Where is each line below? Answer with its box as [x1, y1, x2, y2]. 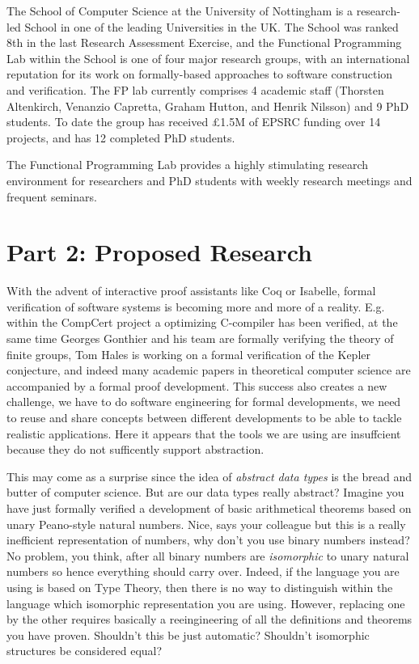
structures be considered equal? [6, 642, 163, 659]
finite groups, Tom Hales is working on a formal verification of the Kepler [6, 345, 370, 362]
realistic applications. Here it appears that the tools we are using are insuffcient [6, 425, 401, 442]
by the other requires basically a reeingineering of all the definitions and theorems [6, 611, 413, 628]
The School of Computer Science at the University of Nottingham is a [6, 2, 353, 19]
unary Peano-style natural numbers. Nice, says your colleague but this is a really [6, 515, 406, 532]
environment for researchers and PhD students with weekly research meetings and [6, 171, 413, 188]
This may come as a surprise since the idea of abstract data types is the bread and [6, 467, 413, 484]
